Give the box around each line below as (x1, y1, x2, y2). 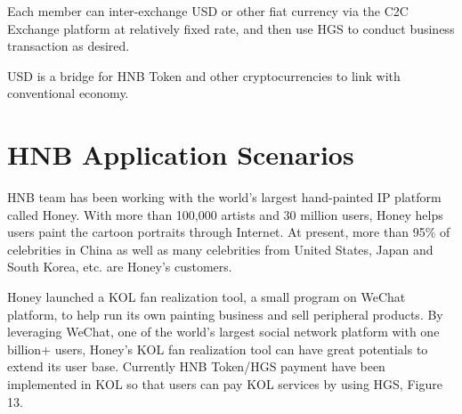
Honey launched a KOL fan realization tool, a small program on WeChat (7, 288, 406, 306)
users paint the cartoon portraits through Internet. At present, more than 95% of (7, 223, 450, 241)
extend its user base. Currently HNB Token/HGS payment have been (7, 357, 385, 376)
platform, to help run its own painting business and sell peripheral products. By (7, 304, 443, 323)
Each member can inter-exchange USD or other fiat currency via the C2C (7, 2, 409, 20)
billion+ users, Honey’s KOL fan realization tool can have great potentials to (7, 339, 428, 358)
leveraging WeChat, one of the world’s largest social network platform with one (7, 322, 440, 341)
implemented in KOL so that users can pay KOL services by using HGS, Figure (7, 375, 442, 394)
